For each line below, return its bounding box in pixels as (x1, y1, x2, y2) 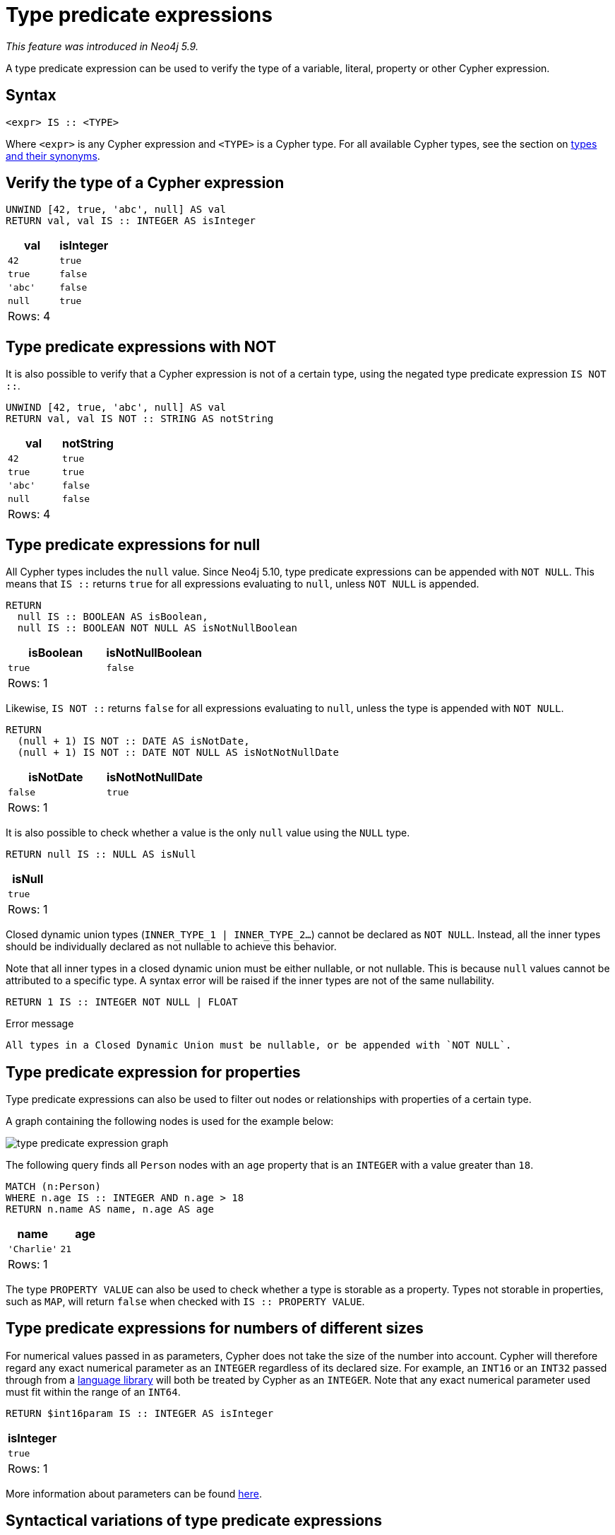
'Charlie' (8, 1243, 58, 1254)
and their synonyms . (6, 149, 100, 162)
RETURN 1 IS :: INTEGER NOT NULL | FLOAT (6, 996, 238, 1008)
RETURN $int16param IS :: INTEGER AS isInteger (6, 1407, 274, 1419)
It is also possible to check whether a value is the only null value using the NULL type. (6, 827, 410, 839)
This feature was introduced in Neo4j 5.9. (6, 40, 198, 52)
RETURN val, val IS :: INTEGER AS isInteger (6, 215, 256, 227)
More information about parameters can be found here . (6, 1487, 262, 1500)
